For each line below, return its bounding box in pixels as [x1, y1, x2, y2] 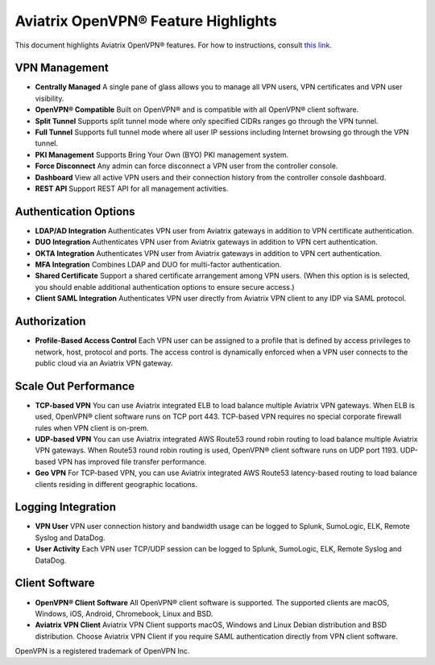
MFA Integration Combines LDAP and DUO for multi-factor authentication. [35, 260, 282, 270]
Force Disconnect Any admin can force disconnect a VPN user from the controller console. [35, 161, 338, 171]
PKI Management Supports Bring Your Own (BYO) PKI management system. [35, 150, 289, 159]
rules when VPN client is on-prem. [35, 423, 149, 432]
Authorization [14, 315, 86, 328]
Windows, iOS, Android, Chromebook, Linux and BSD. [35, 609, 213, 618]
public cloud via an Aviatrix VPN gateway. [35, 358, 173, 368]
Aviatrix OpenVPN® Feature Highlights [14, 12, 277, 30]
